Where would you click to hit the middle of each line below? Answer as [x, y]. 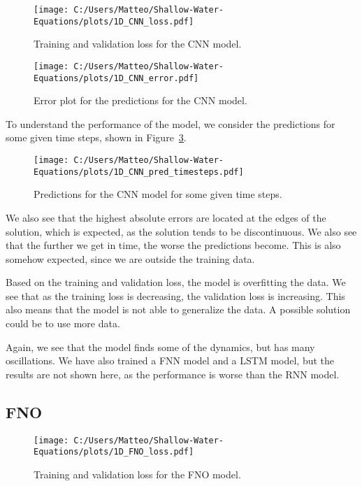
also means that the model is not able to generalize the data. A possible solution [178, 309]
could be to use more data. [63, 323]
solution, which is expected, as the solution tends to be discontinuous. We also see [181, 231]
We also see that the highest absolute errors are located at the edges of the [166, 217]
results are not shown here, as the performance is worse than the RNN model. [173, 374]
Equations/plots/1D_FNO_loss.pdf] [114, 452]
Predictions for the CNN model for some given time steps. [158, 194]
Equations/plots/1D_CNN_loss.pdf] [114, 21]
